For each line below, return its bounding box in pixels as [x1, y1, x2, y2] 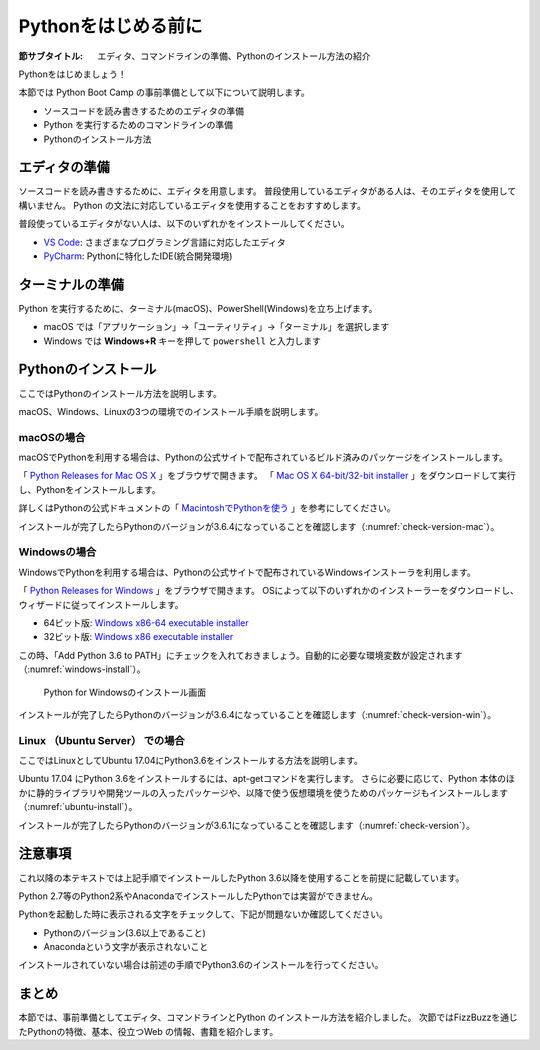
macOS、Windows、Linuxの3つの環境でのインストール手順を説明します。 [18, 405, 324, 417]
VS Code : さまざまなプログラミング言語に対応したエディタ [43, 236, 286, 248]
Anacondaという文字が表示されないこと [43, 941, 209, 953]
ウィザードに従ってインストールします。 [18, 598, 184, 610]
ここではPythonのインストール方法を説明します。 [18, 387, 222, 399]
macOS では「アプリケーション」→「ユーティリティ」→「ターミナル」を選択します [43, 321, 390, 333]
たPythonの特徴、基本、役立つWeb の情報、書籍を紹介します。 [18, 1025, 279, 1037]
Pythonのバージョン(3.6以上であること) [43, 926, 207, 939]
